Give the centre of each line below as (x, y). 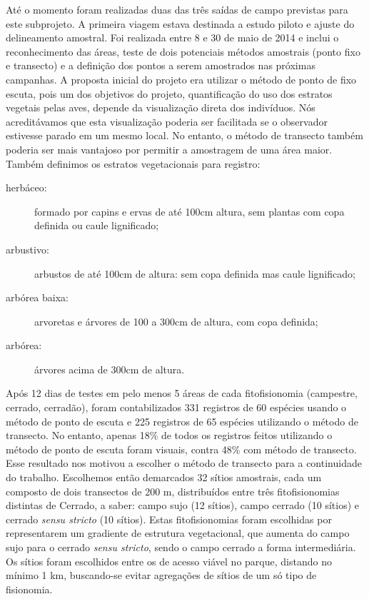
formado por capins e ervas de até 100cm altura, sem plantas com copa (189, 211)
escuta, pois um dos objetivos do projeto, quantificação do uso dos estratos (169, 93)
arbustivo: (27, 249)
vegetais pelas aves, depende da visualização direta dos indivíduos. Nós (161, 107)
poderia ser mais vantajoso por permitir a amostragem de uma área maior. (169, 149)
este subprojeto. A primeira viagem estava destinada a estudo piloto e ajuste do (180, 23)
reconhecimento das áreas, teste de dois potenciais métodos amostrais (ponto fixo (183, 51)
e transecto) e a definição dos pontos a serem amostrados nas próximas (161, 65)
